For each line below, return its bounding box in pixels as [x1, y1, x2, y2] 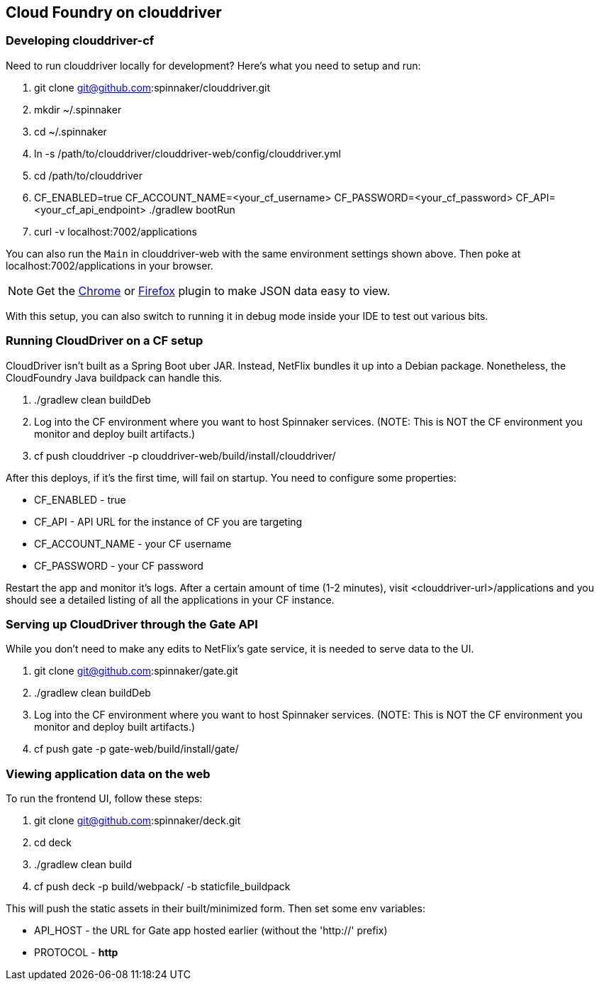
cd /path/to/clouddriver [34, 169, 142, 182]
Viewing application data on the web [6, 766, 211, 781]
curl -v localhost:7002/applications [34, 225, 197, 238]
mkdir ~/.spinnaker [34, 103, 122, 116]
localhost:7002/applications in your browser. [6, 259, 213, 272]
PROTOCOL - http [34, 946, 118, 959]
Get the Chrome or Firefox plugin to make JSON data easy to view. [36, 283, 391, 298]
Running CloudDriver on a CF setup [6, 333, 203, 348]
